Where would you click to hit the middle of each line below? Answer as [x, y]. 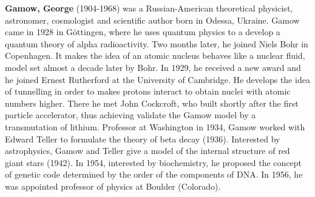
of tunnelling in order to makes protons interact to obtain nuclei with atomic [148, 91]
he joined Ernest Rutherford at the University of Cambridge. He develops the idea [157, 79]
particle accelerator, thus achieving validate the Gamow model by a [130, 115]
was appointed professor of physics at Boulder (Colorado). [113, 186]
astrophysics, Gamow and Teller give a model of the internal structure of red [147, 151]
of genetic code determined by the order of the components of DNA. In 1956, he [154, 174]
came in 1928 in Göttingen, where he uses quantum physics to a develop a [143, 32]
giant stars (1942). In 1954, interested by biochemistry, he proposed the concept [153, 162]
